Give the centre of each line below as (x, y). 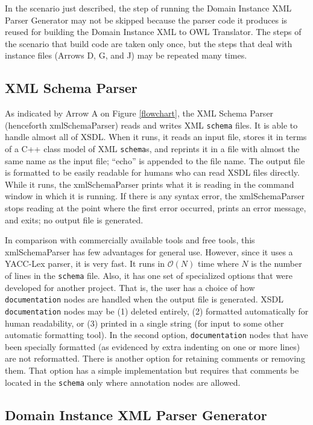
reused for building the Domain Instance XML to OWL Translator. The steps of (153, 32)
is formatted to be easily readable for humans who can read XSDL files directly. (152, 172)
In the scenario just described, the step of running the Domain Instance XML (148, 8)
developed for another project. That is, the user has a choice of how (130, 287)
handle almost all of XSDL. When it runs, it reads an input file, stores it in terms (156, 137)
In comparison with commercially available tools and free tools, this (130, 240)
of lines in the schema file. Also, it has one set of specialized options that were (149, 276)
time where (218, 264)
